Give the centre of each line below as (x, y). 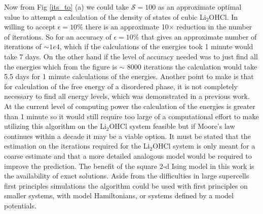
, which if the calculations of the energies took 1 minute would (156, 46)
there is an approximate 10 (127, 27)
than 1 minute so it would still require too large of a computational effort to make (131, 116)
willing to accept (30, 27)
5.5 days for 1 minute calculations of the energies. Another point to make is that (129, 76)
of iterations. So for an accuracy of (58, 36)
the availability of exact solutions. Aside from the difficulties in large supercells (127, 176)
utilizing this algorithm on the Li (55, 126)
